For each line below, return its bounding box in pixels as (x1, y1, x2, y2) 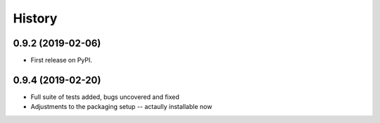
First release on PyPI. (30, 56, 93, 65)
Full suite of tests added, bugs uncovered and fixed (30, 92, 179, 101)
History (13, 11, 58, 26)
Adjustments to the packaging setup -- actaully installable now (30, 103, 213, 111)
